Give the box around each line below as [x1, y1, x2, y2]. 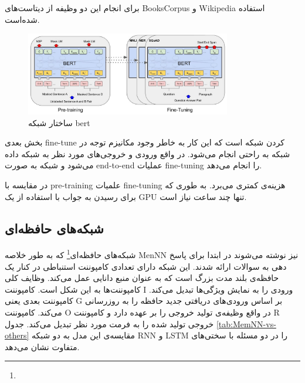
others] [5, 329, 29, 341]
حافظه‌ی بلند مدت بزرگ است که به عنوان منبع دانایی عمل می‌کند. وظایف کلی [5, 272, 279, 284]
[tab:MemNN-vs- [216, 317, 276, 330]
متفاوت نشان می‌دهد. [5, 340, 80, 353]
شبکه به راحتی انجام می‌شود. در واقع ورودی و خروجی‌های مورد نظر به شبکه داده [5, 147, 290, 160]
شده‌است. [5, 13, 40, 25]
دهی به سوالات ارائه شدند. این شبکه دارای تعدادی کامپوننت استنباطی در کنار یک [5, 260, 287, 272]
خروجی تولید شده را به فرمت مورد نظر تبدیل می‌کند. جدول [5, 317, 214, 330]
